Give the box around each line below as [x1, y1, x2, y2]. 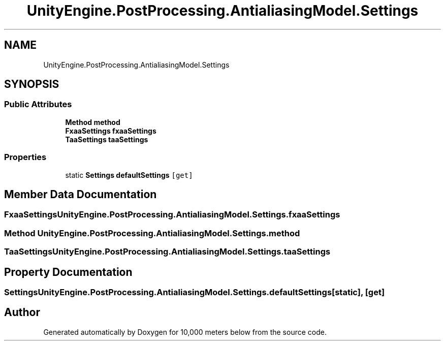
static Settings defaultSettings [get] [65, 170, 193, 179]
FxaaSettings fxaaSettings [65, 126, 156, 135]
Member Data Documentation [4, 187, 157, 201]
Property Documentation [4, 265, 133, 278]
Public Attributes [4, 99, 72, 110]
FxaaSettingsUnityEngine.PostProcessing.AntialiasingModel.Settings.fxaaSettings [4, 209, 340, 220]
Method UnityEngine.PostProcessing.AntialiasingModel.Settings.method [4, 228, 300, 238]
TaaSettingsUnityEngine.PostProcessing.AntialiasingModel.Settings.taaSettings [4, 246, 331, 257]
